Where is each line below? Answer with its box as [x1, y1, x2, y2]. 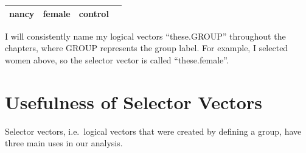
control [78, 7, 109, 20]
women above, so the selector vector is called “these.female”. [5, 53, 229, 66]
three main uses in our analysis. [5, 137, 123, 149]
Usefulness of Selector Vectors [5, 89, 262, 114]
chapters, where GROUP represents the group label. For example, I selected [5, 41, 288, 54]
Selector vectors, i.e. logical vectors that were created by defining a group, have [5, 124, 302, 137]
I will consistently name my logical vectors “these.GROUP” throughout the [5, 29, 286, 42]
